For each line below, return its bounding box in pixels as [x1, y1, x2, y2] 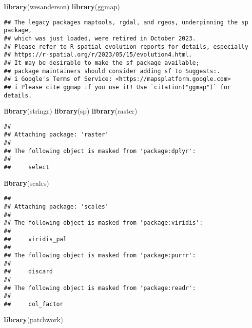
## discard [4, 268, 53, 275]
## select [4, 164, 50, 171]
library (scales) [4, 177, 49, 188]
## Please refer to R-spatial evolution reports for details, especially [4, 43, 249, 50]
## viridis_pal [4, 235, 67, 243]
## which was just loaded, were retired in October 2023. [4, 35, 196, 42]
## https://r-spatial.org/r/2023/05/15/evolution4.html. [4, 51, 193, 58]
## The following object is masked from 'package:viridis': [4, 219, 203, 227]
